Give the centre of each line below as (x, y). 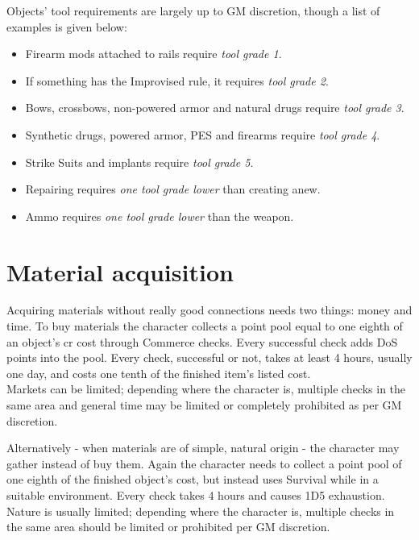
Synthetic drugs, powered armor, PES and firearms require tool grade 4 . (203, 134)
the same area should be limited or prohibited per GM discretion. (168, 527)
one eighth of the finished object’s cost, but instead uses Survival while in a (193, 479)
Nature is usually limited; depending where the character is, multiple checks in (201, 511)
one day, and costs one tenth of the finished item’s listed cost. (159, 373)
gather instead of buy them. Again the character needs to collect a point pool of (204, 463)
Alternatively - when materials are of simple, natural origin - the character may (203, 448)
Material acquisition (120, 271)
